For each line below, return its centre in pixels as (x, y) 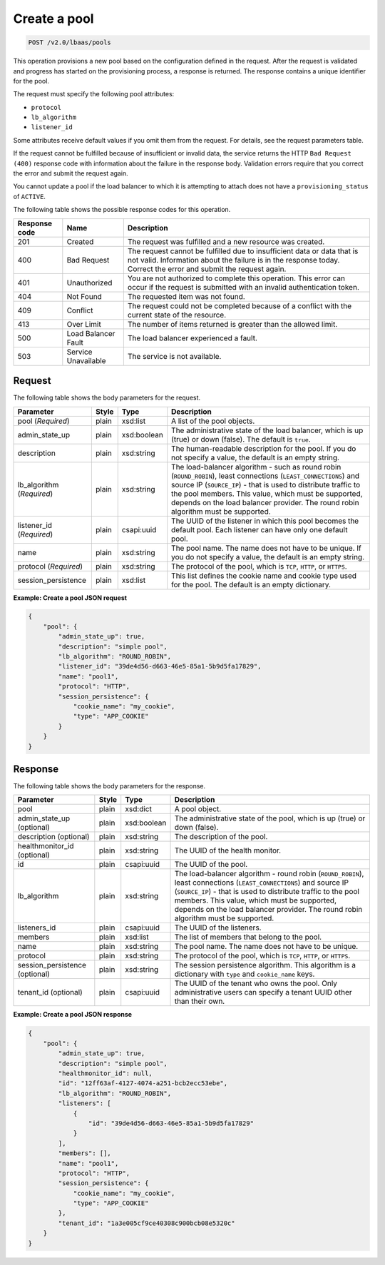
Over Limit (84, 324)
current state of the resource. (177, 315)
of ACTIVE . (30, 196)
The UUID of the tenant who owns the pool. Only (256, 983)
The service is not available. (174, 356)
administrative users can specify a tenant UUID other (263, 992)
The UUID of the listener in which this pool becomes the (265, 521)
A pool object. (198, 809)
